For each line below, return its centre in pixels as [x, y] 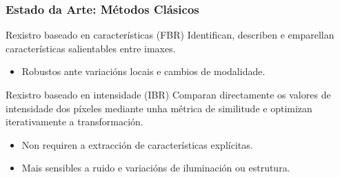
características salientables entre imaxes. [91, 48]
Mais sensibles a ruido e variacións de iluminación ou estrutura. [156, 168]
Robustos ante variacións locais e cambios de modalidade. [143, 71]
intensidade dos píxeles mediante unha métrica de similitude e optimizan [159, 108]
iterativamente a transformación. [74, 122]
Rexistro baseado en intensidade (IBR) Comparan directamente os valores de [168, 94]
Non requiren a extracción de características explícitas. [137, 144]
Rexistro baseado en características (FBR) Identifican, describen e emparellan [170, 35]
